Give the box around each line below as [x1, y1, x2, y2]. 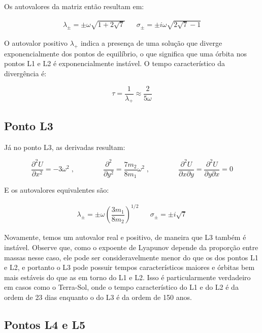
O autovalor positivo [4, 37, 68, 48]
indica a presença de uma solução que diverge [80, 37, 222, 48]
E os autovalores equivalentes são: [4, 185, 109, 195]
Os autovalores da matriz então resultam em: [4, 1, 144, 11]
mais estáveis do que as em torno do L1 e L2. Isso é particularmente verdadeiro [4, 271, 251, 282]
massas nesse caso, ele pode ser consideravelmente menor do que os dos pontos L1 [4, 252, 258, 262]
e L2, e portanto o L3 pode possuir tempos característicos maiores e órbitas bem [4, 262, 255, 273]
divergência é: [4, 68, 47, 78]
